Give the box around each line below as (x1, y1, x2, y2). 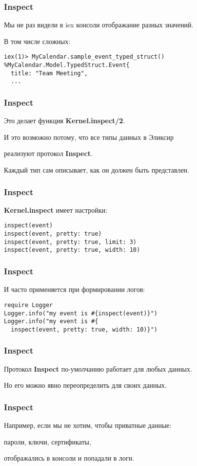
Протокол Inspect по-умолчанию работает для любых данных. (4, 363, 192, 374)
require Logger (4, 301, 53, 309)
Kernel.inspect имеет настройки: (4, 204, 107, 215)
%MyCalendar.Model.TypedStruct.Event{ (4, 62, 130, 69)
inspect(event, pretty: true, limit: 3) (4, 238, 137, 245)
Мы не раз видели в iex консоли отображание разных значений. (4, 20, 194, 30)
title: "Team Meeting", (11, 69, 88, 77)
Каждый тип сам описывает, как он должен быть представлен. (4, 165, 190, 175)
